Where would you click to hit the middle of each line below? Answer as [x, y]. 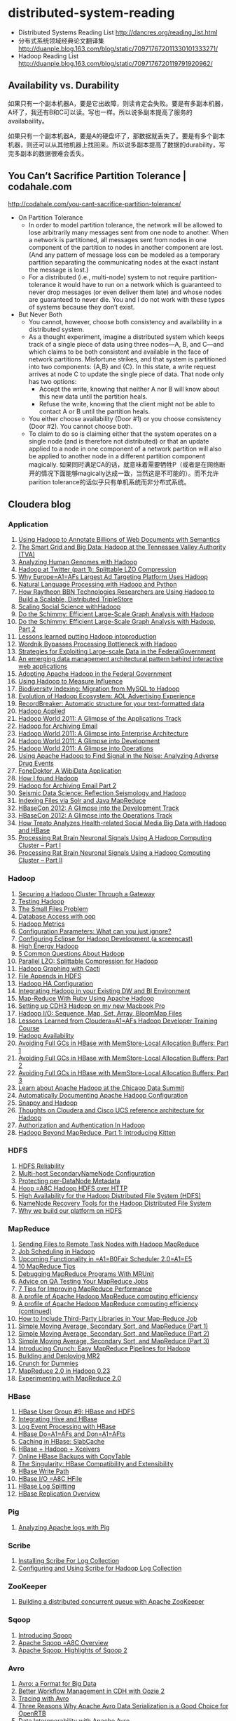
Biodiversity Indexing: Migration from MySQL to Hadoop [99, 689]
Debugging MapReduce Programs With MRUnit [86, 1274]
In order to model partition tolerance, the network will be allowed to [125, 225]
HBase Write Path [43, 1471]
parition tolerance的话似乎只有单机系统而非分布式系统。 [109, 481]
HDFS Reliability [41, 1166]
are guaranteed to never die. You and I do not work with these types [127, 299]
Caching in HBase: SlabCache [61, 1442]
